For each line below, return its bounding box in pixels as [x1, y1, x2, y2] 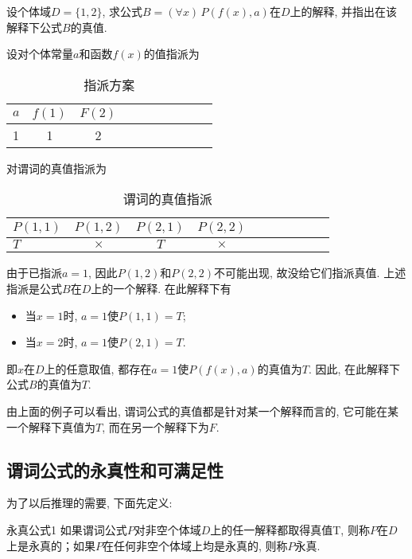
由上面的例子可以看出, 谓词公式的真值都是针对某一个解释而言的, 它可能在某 [6, 402, 399, 419]
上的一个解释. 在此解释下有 [91, 279, 231, 296]
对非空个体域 [134, 521, 201, 537]
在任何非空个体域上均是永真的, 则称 [103, 537, 288, 553]
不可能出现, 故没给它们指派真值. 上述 [214, 264, 406, 281]
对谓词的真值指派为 [6, 159, 107, 176]
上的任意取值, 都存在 [44, 360, 152, 377]
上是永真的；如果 [6, 537, 95, 553]
